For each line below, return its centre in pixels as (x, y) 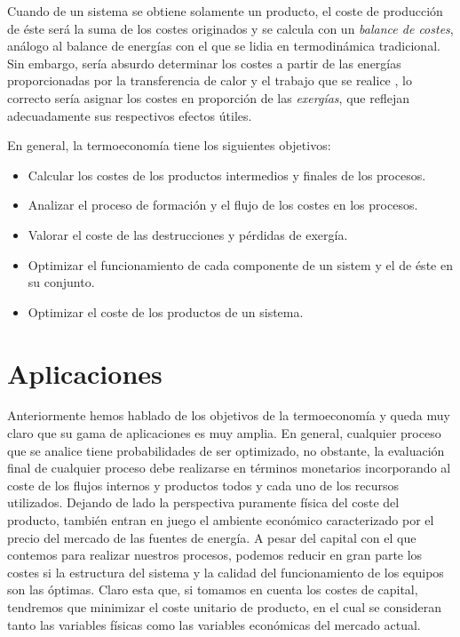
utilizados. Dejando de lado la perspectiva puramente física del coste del (203, 502)
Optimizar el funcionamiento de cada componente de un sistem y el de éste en (240, 264)
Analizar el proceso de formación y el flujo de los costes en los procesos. (223, 205)
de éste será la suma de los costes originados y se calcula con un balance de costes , (230, 28)
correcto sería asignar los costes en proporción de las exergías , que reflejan (208, 97)
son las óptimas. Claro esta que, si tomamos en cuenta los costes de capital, (213, 589)
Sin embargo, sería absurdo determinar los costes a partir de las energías (204, 63)
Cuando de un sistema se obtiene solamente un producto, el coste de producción (225, 11)
